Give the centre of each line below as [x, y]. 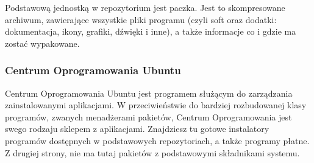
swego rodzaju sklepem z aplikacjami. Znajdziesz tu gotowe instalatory [137, 129]
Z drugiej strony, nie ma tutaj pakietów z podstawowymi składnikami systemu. [152, 152]
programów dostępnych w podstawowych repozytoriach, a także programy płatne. [157, 140]
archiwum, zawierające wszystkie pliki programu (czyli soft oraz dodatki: [141, 19]
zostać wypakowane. [42, 43]
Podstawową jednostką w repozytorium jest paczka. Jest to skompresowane [145, 7]
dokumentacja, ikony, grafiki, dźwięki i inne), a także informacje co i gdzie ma [151, 31]
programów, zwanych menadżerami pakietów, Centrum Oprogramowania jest [148, 116]
